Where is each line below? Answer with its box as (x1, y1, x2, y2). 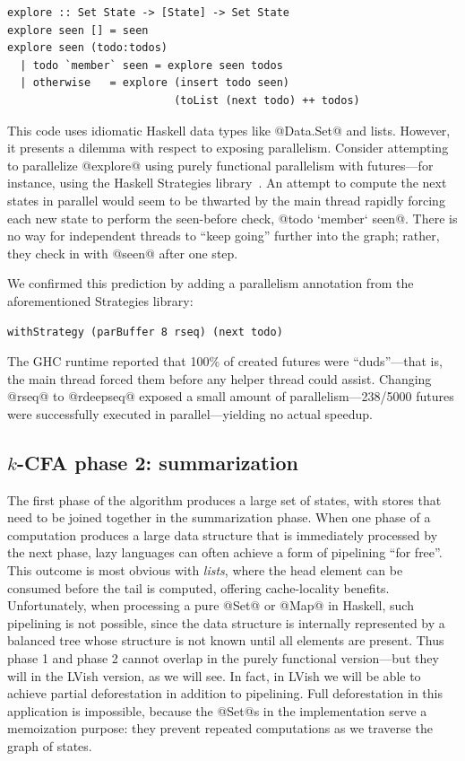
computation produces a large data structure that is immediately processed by (7, 525, 438, 544)
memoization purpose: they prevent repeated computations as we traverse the (7, 719, 433, 738)
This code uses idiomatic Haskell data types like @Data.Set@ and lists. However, (7, 120, 451, 139)
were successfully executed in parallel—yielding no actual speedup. (7, 404, 373, 423)
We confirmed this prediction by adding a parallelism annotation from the (7, 274, 414, 293)
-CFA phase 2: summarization (16, 448, 298, 476)
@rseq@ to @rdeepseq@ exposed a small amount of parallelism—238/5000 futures (7, 387, 454, 406)
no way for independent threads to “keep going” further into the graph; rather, (7, 226, 440, 245)
